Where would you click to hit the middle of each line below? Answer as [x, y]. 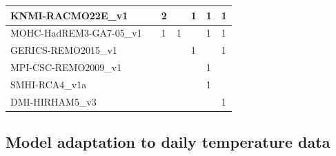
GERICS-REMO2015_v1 [64, 50]
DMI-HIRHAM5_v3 [53, 101]
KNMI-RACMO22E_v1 [69, 15]
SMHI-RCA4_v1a [49, 84]
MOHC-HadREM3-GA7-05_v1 [76, 33]
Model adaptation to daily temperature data [168, 142]
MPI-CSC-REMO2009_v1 [66, 67]
